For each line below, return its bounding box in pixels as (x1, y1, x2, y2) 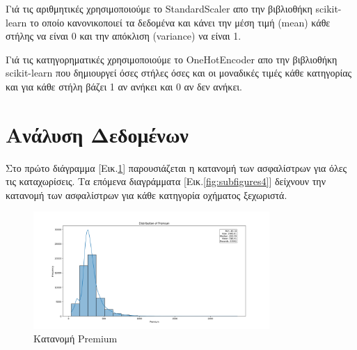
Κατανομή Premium (33, 331, 118, 346)
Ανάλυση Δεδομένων (6, 120, 189, 148)
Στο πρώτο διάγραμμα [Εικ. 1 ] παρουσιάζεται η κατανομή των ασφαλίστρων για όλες (6, 160, 347, 175)
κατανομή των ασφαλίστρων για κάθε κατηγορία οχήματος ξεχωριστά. (6, 187, 287, 202)
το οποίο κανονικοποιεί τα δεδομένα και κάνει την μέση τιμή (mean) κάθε (30, 15, 331, 29)
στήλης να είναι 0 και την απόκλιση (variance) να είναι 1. (6, 29, 241, 43)
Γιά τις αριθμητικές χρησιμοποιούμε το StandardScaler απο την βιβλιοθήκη (6, 1, 312, 15)
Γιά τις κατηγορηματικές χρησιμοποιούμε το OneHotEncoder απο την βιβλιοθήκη (6, 51, 338, 66)
